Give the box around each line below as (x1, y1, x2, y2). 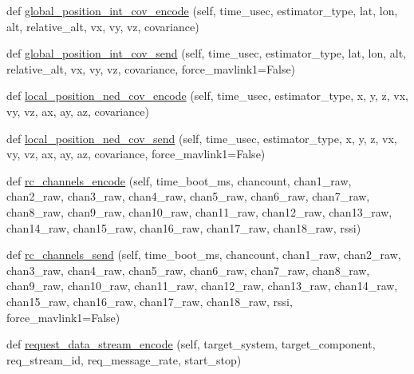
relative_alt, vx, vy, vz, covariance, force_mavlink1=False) (6, 60, 296, 77)
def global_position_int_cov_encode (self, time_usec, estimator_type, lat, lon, (6, 2, 398, 18)
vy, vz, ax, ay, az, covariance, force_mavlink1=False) (6, 145, 266, 162)
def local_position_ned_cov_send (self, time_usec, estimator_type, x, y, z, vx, (6, 129, 397, 146)
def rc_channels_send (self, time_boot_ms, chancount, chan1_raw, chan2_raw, (6, 246, 401, 263)
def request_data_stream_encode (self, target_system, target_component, (6, 336, 376, 352)
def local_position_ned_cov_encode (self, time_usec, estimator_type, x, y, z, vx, (6, 87, 408, 104)
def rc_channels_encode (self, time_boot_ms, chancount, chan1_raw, (6, 172, 352, 189)
